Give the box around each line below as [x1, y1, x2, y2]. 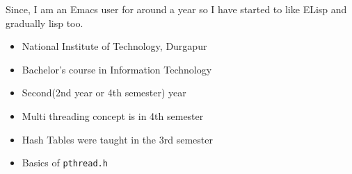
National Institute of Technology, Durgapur [22, 39, 207, 53]
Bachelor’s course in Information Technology [22, 62, 212, 76]
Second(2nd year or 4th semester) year [22, 85, 186, 100]
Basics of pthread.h [22, 155, 108, 170]
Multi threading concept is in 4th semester [22, 108, 204, 123]
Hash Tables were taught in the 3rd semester [22, 132, 213, 146]
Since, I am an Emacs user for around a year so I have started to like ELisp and [6, 2, 347, 16]
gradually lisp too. [6, 15, 83, 30]
